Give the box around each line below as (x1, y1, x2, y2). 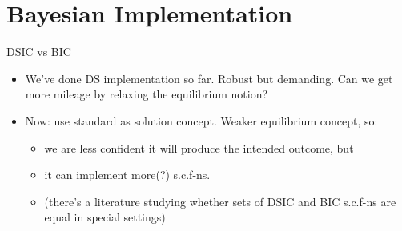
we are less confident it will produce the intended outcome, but (44, 139, 354, 156)
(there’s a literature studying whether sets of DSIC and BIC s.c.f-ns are (44, 193, 396, 209)
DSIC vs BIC (6, 43, 71, 60)
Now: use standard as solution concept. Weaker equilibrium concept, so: (25, 112, 378, 129)
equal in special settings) (44, 209, 166, 225)
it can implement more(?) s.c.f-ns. (44, 166, 211, 183)
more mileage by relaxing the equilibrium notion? (25, 86, 268, 102)
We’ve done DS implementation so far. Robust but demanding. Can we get (25, 70, 393, 86)
